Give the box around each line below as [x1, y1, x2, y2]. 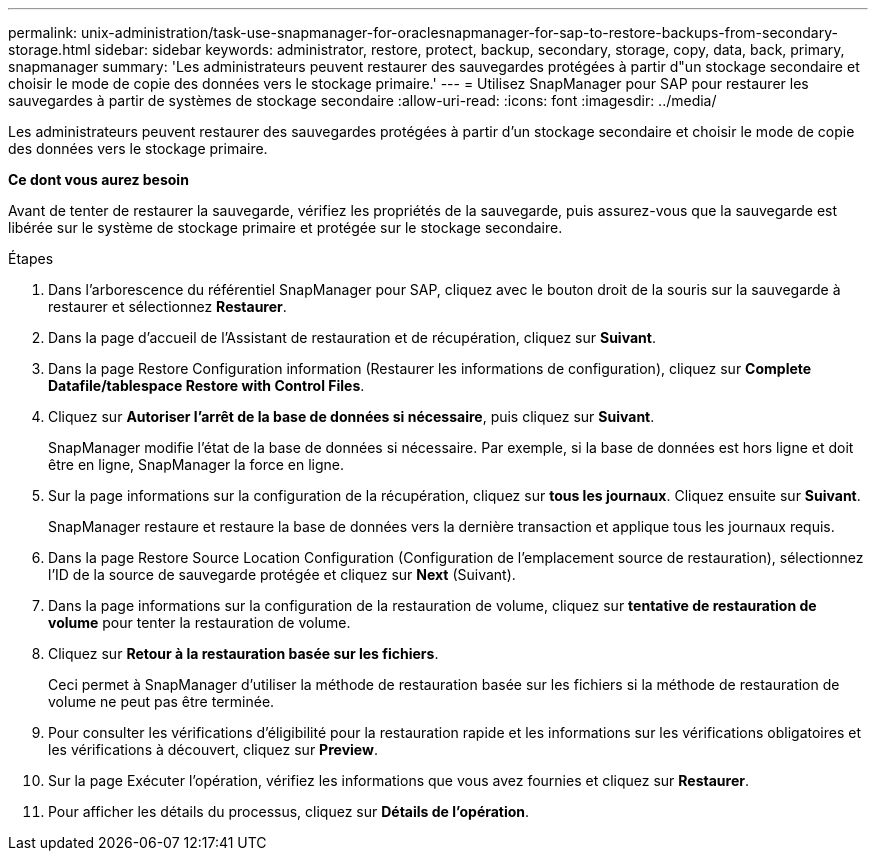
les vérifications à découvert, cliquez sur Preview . [48, 741, 378, 758]
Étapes [8, 250, 54, 267]
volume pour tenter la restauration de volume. [48, 614, 351, 631]
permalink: [8, 24, 78, 41]
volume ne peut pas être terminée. [48, 693, 275, 710]
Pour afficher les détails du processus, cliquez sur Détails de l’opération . [48, 803, 530, 820]
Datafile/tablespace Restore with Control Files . [48, 377, 365, 394]
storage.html [8, 41, 91, 58]
